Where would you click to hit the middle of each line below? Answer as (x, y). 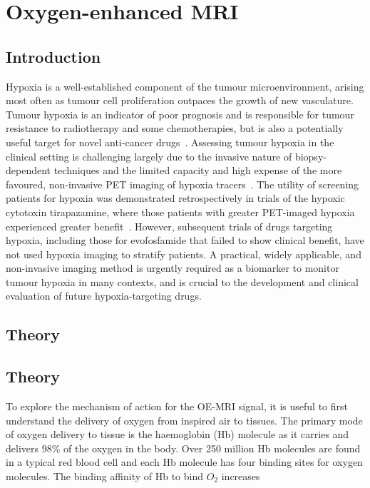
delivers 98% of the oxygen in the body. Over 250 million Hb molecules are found (183, 448)
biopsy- (310, 156)
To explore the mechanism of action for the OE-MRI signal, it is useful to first (177, 406)
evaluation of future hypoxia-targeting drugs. (104, 296)
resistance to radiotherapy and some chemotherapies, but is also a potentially (175, 128)
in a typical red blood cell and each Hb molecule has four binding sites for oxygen (184, 462)
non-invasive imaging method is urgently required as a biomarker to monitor (173, 268)
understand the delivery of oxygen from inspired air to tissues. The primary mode (184, 420)
